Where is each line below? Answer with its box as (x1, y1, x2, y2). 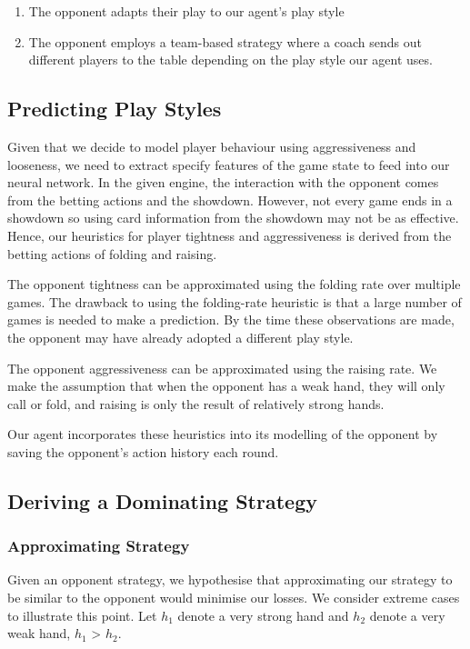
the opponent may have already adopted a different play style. (7, 327, 354, 346)
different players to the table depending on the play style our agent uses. (28, 50, 433, 69)
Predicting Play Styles (7, 95, 222, 123)
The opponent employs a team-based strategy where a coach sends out (28, 32, 422, 51)
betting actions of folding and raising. (7, 244, 217, 263)
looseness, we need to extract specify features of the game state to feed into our (7, 155, 450, 174)
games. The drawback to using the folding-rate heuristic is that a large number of (7, 292, 462, 311)
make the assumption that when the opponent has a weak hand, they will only (7, 376, 445, 395)
